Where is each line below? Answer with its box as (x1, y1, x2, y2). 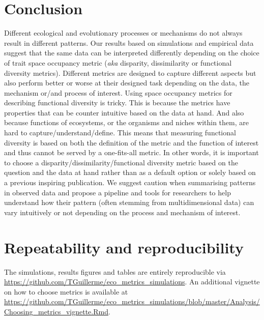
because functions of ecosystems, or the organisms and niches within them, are (4, 117, 249, 128)
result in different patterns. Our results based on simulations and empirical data (4, 37, 254, 48)
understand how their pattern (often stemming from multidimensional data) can (4, 197, 254, 208)
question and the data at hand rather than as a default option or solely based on (4, 167, 256, 178)
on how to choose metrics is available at (4, 286, 128, 297)
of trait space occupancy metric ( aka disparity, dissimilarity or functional (4, 57, 232, 68)
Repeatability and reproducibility (4, 237, 244, 257)
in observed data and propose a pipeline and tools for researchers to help (4, 187, 231, 197)
